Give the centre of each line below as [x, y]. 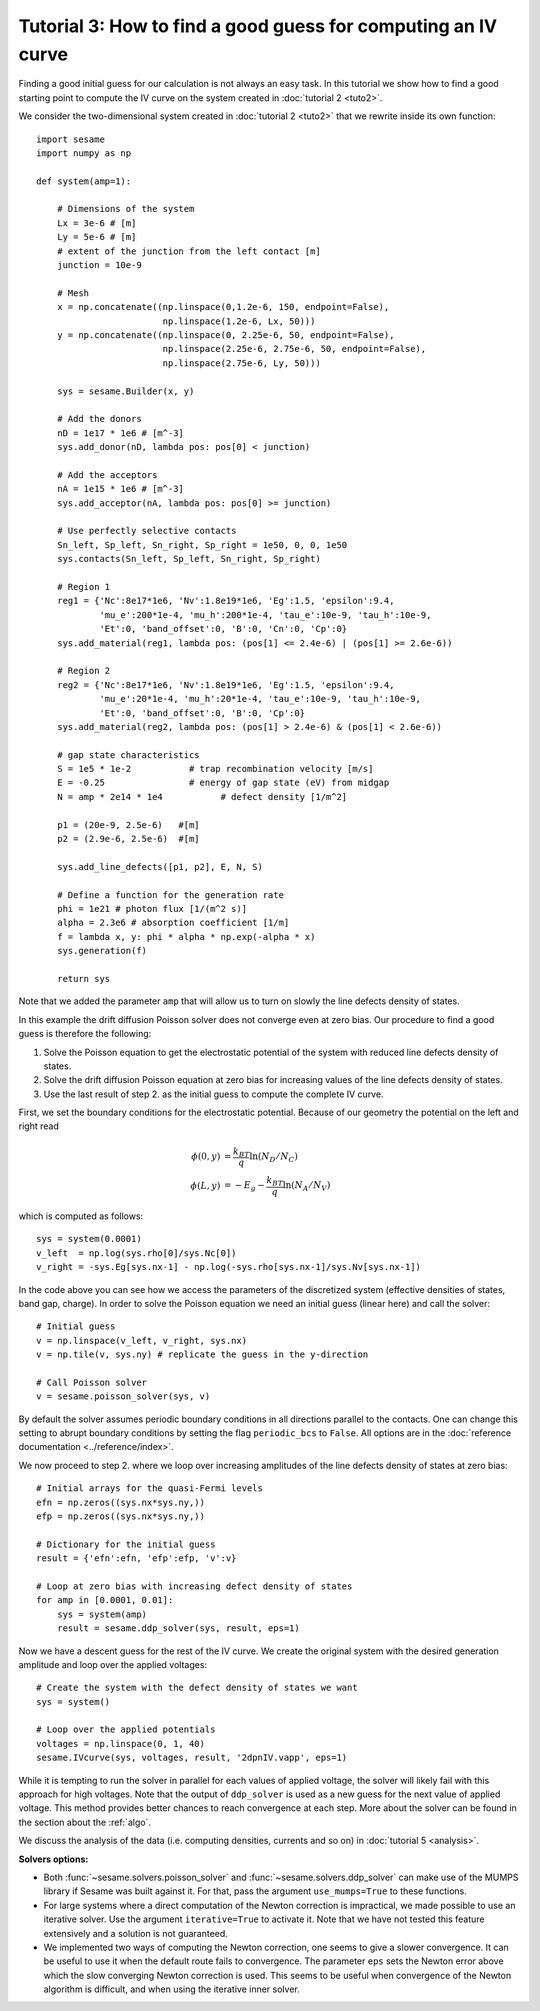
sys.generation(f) [102, 951]
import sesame [70, 139]
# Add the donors [99, 419]
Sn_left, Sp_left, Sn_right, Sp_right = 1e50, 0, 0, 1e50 [202, 544]
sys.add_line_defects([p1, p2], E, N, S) [160, 866]
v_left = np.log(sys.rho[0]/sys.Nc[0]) [136, 1253]
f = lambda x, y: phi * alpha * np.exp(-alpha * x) [186, 936]
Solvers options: [53, 1859]
